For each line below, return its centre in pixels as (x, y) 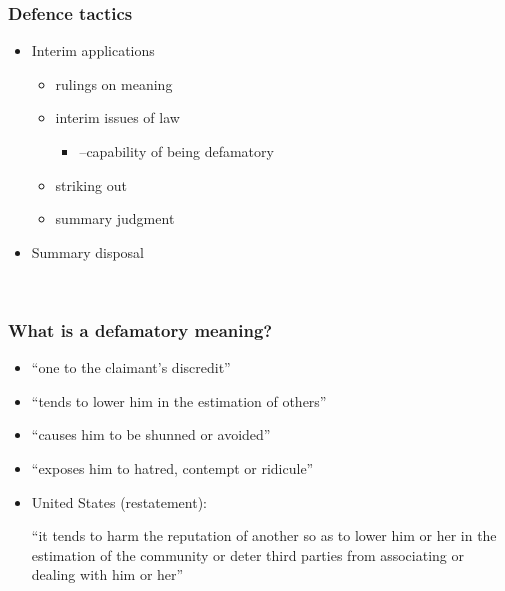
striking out (91, 184)
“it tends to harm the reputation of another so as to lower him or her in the (264, 535)
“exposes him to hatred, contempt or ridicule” (172, 467)
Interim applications (93, 50)
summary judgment (115, 218)
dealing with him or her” (107, 574)
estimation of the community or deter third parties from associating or (248, 554)
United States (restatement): (119, 501)
